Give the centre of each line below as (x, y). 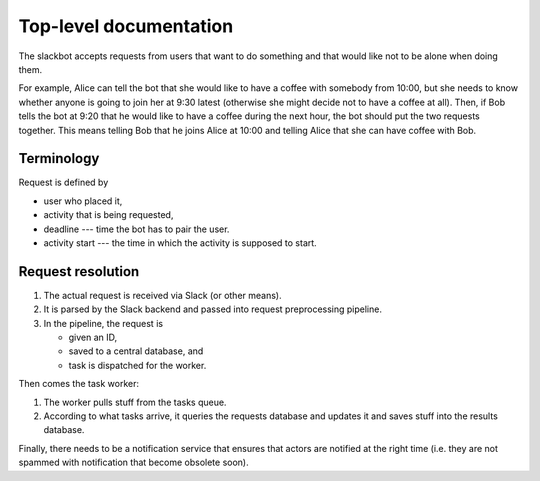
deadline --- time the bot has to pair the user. (136, 229)
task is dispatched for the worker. (137, 365)
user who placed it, (83, 201)
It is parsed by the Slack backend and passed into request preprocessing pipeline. (212, 309)
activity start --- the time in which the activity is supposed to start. (180, 242)
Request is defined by (63, 182)
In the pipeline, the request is (103, 323)
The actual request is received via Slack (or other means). (162, 295)
